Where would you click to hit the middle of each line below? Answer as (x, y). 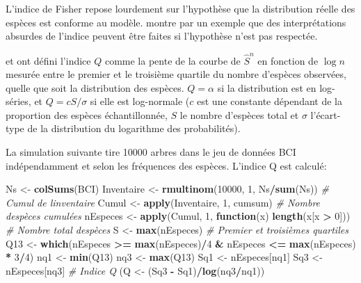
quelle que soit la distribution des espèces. (95, 87)
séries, (18, 101)
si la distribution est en (267, 87)
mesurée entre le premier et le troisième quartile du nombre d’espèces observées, (176, 74)
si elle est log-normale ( (140, 101)
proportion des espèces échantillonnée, (87, 114)
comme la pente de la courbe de (173, 60)
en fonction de (288, 60)
